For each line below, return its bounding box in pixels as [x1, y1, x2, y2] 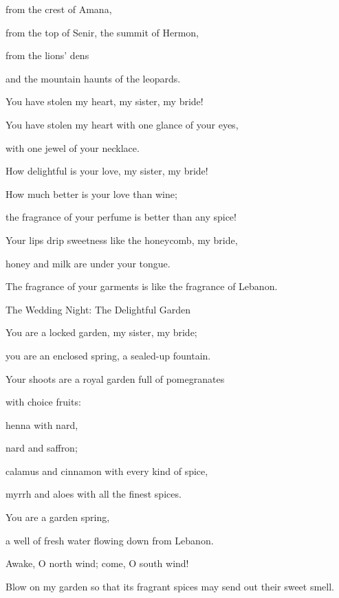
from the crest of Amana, [6, 2, 112, 16]
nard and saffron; [6, 441, 78, 455]
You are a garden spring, [6, 510, 110, 524]
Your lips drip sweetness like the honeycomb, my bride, [6, 232, 238, 247]
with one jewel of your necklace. [6, 140, 140, 155]
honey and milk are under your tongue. [6, 256, 171, 270]
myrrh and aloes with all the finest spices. [6, 487, 182, 501]
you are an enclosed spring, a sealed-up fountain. [6, 348, 211, 362]
